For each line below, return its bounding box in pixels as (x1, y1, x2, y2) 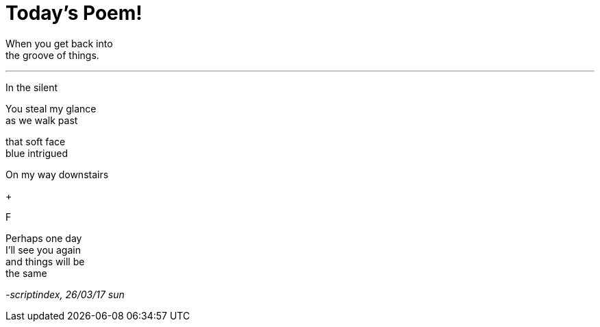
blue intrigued (5, 147, 68, 159)
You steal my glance (5, 102, 97, 114)
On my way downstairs (5, 168, 109, 180)
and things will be (5, 255, 85, 267)
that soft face (5, 135, 66, 147)
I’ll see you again (5, 243, 81, 256)
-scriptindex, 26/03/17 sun (5, 288, 125, 300)
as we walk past (5, 114, 78, 126)
